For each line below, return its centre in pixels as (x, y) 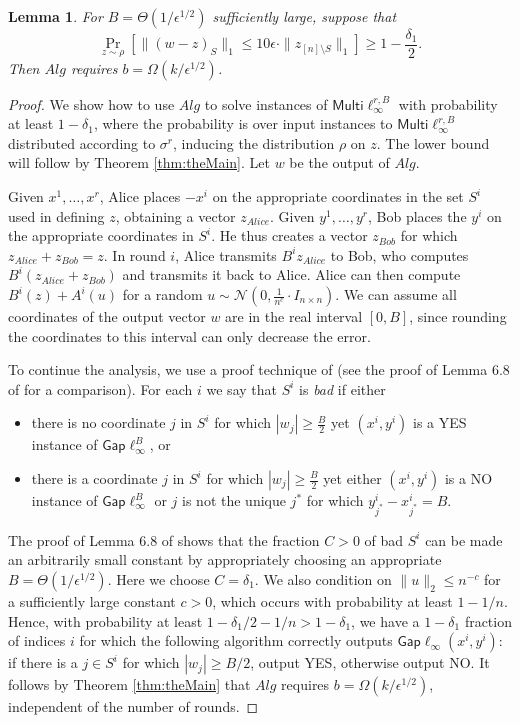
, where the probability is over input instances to (243, 123)
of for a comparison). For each (100, 388)
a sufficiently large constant (92, 600)
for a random (162, 294)
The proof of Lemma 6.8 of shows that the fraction (164, 539)
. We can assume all (396, 294)
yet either (352, 478)
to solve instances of (266, 103)
